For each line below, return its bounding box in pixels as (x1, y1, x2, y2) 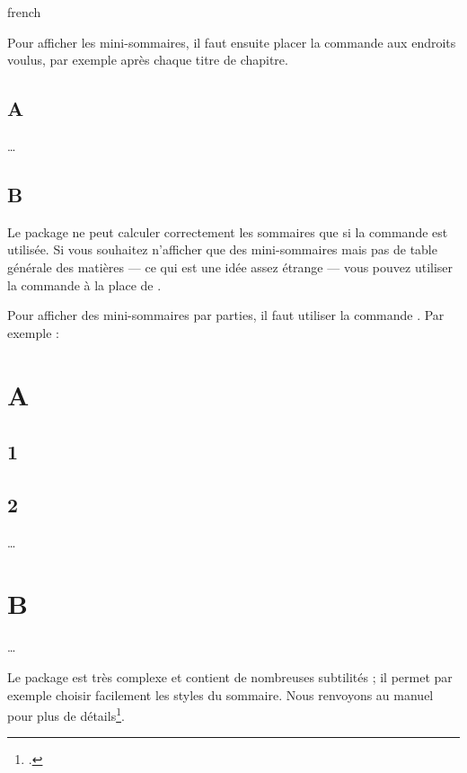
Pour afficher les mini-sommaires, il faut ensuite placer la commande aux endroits (7, 32, 456, 51)
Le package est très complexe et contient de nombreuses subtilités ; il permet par (7, 668, 453, 687)
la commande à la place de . (7, 275, 162, 294)
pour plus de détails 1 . (7, 704, 125, 724)
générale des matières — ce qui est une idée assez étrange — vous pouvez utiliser (7, 257, 454, 276)
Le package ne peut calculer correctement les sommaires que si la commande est (7, 222, 448, 241)
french (7, 3, 41, 21)
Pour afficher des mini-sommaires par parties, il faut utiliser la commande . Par (7, 306, 445, 324)
